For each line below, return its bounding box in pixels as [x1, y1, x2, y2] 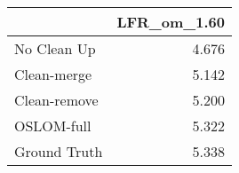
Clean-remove [14, 90, 99, 110]
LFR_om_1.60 [116, 12, 225, 32]
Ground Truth [14, 141, 103, 161]
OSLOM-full [14, 115, 92, 136]
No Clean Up [14, 38, 96, 59]
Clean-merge [14, 64, 92, 84]
